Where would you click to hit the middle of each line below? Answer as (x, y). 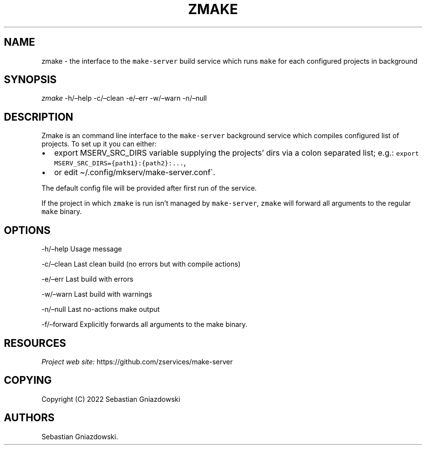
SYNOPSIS (30, 80)
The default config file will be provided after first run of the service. (149, 188)
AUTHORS (29, 418)
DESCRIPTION (39, 117)
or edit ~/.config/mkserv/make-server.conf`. (135, 172)
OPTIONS (27, 230)
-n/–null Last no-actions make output (101, 309)
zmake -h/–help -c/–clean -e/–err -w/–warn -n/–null (124, 98)
